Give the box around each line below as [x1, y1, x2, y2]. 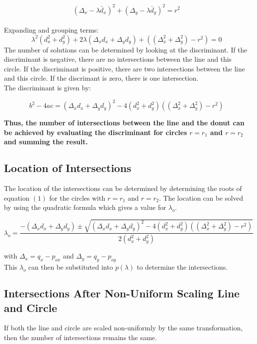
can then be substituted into [28, 262, 113, 272]
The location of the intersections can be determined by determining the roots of [4, 183, 242, 193]
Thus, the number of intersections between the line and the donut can [4, 118, 245, 128]
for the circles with [49, 192, 106, 203]
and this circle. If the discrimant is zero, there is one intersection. [4, 73, 199, 83]
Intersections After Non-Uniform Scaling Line [4, 286, 240, 301]
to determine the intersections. [136, 262, 228, 272]
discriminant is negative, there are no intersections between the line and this [4, 54, 232, 64]
